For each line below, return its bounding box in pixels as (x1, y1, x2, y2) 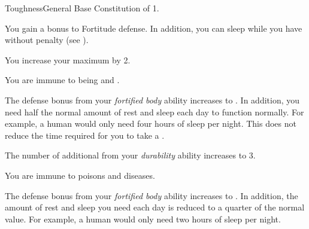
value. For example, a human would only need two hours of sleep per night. (5, 212, 281, 225)
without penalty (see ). (5, 33, 89, 46)
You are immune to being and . (5, 74, 120, 86)
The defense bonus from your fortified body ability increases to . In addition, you (5, 93, 300, 106)
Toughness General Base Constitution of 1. (5, 2, 159, 14)
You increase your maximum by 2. (5, 53, 131, 66)
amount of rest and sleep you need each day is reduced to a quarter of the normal (5, 201, 305, 213)
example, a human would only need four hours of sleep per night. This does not (5, 117, 296, 130)
